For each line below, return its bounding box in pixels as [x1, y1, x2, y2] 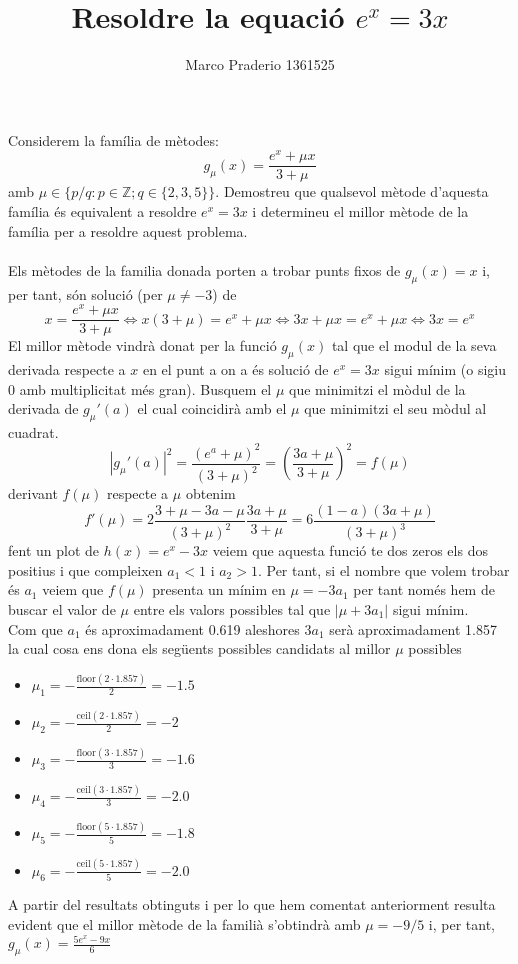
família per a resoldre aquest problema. [8, 220, 248, 241]
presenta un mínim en [152, 579, 286, 600]
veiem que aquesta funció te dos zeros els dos [212, 540, 488, 561]
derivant [8, 483, 58, 504]
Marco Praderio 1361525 [185, 54, 335, 75]
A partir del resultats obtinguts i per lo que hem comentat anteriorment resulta [8, 894, 496, 915]
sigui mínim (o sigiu [384, 359, 506, 380]
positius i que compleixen [8, 559, 163, 580]
